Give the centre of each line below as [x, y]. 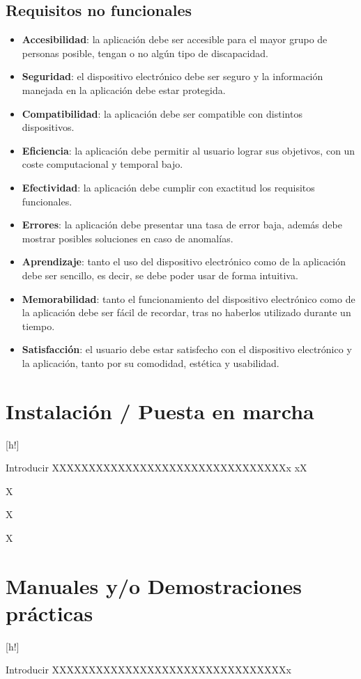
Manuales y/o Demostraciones [154, 585]
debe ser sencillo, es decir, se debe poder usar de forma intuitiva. [160, 275]
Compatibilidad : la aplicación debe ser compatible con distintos [162, 113]
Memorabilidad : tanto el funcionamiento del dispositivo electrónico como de [189, 298]
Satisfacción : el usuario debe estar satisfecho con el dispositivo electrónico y [187, 349]
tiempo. [38, 326]
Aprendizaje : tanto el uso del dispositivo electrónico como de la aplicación [184, 262]
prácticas [49, 612]
